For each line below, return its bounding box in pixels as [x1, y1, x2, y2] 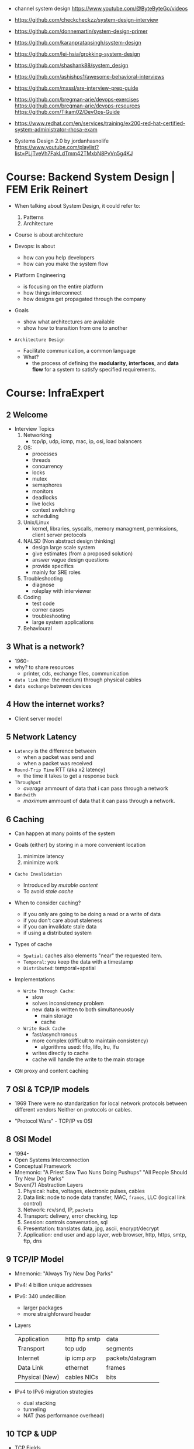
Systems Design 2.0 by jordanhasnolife [14, 137, 109, 144]
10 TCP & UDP [6, 1429, 57, 1439]
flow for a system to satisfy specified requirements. [32, 366, 157, 373]
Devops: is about [14, 242, 56, 249]
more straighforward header [23, 1310, 92, 1317]
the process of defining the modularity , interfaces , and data [32, 359, 179, 366]
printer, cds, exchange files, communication [23, 670, 129, 677]
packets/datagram [106, 1354, 157, 1362]
